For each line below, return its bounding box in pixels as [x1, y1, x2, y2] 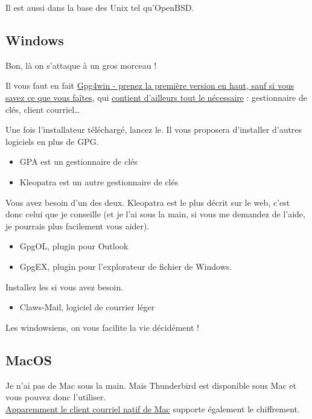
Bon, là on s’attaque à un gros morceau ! [5, 59, 157, 71]
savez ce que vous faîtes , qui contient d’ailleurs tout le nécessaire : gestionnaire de [5, 91, 307, 103]
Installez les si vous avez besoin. [5, 280, 124, 293]
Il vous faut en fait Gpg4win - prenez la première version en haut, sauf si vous [5, 79, 294, 92]
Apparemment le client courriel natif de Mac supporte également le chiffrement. [5, 402, 300, 415]
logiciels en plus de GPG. [5, 135, 99, 147]
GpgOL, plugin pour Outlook [19, 240, 129, 252]
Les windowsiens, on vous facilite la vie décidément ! [5, 321, 199, 333]
